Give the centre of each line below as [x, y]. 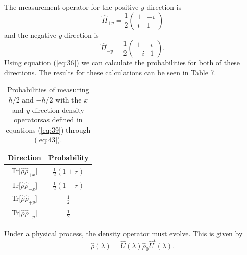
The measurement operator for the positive [71, 7]
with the [68, 99]
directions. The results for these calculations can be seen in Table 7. [110, 72]
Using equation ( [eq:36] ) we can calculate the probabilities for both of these [122, 62]
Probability [68, 157]
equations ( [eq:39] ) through [48, 129]
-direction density [57, 109]
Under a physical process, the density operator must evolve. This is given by [123, 233]
